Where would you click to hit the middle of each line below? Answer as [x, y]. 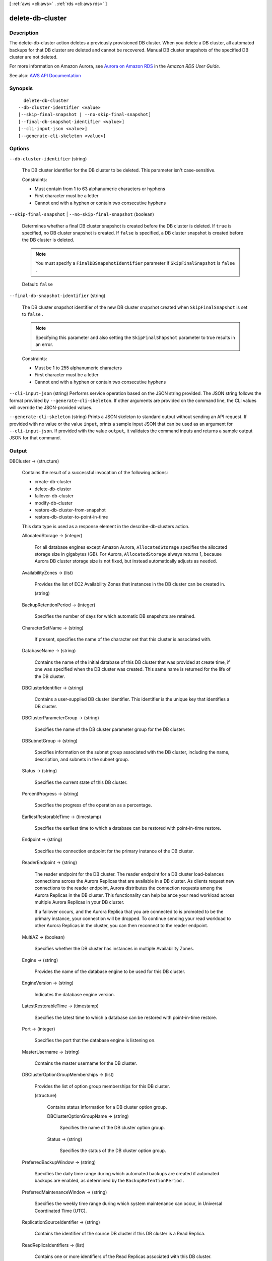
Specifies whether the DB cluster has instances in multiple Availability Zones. [114, 949]
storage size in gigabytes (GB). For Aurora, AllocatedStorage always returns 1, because [128, 554]
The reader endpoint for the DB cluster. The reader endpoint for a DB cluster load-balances [129, 874]
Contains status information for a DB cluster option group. [107, 1107]
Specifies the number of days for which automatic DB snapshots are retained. [115, 616]
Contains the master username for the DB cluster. [86, 1063]
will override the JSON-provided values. [51, 407]
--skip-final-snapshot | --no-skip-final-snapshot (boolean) [82, 214]
